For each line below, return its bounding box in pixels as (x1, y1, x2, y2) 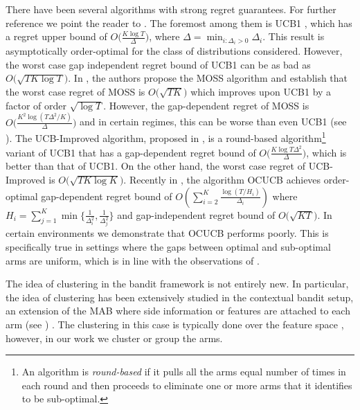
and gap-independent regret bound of (117, 207, 276, 222)
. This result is (262, 29, 325, 44)
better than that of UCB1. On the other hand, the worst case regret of (6, 159, 305, 173)
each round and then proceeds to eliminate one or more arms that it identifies (21, 377, 352, 392)
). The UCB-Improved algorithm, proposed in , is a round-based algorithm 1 (6, 129, 326, 145)
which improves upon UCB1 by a (190, 84, 332, 99)
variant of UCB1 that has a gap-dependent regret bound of (6, 145, 256, 159)
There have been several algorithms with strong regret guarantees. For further (6, 2, 336, 16)
